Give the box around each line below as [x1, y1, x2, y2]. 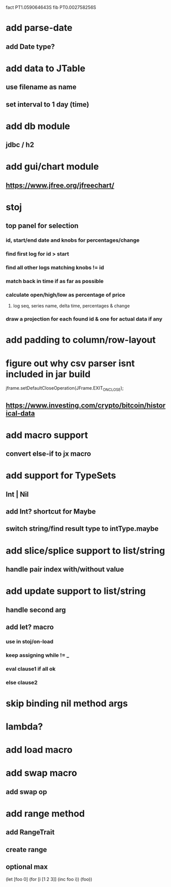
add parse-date [6, 22, 73, 34]
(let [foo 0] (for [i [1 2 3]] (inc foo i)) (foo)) [6, 876, 93, 882]
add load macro [6, 744, 73, 756]
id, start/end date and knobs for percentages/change [6, 237, 140, 244]
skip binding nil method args [6, 698, 128, 709]
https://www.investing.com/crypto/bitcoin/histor [6, 401, 166, 409]
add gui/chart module [6, 161, 99, 172]
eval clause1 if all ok [6, 665, 56, 672]
